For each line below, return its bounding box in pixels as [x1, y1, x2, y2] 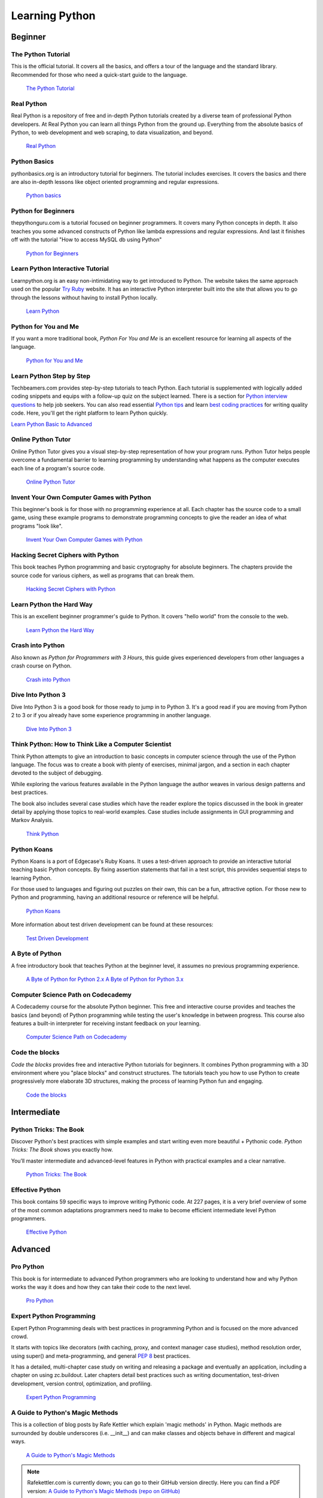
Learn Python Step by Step [11, 372, 91, 380]
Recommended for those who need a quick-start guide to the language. [11, 71, 188, 78]
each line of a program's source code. [11, 464, 105, 472]
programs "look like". [11, 522, 63, 530]
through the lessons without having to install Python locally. [11, 294, 158, 301]
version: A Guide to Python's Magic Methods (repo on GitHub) [27, 1487, 181, 1494]
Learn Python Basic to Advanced [11, 420, 92, 428]
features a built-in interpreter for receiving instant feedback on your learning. [11, 1020, 201, 1027]
